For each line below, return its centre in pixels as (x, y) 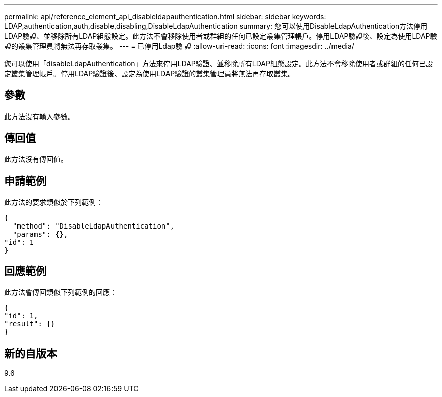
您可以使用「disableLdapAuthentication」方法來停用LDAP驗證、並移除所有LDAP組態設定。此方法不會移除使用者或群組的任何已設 (218, 63)
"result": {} (30, 324)
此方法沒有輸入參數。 (39, 116)
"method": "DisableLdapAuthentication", (93, 226)
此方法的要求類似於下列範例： (53, 202)
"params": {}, (40, 234)
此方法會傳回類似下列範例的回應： (61, 292)
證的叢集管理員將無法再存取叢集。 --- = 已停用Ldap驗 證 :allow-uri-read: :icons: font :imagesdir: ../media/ (179, 46)
